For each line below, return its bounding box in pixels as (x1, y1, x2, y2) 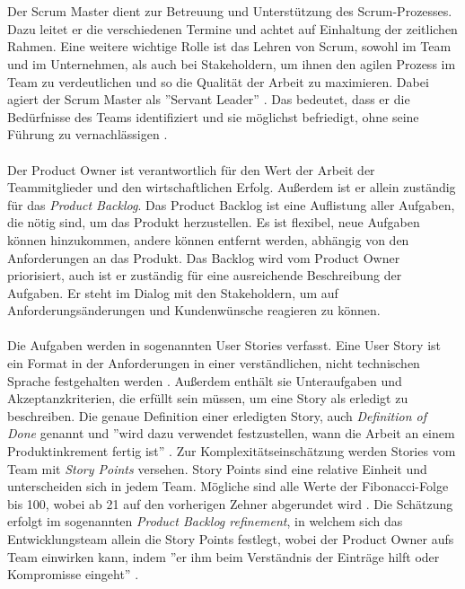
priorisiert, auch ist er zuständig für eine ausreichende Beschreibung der (7, 266, 402, 285)
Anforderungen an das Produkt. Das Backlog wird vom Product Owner (7, 248, 400, 267)
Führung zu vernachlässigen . (7, 125, 168, 144)
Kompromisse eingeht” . (7, 565, 139, 584)
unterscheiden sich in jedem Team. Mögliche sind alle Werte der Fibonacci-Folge (7, 477, 449, 496)
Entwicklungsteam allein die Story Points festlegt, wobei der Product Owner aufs (7, 530, 454, 548)
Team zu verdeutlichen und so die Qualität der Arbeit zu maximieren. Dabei (7, 72, 429, 91)
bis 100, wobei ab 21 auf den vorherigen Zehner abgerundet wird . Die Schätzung (7, 494, 453, 513)
